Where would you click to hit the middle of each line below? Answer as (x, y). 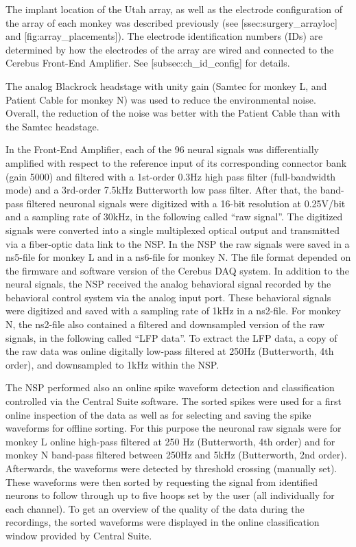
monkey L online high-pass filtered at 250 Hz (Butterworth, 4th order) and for (170, 441)
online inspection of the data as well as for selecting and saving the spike (158, 414)
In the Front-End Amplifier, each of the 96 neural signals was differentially (162, 149)
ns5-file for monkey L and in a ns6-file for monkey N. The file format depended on (178, 257)
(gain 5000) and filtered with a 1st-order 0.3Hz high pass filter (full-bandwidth (171, 176)
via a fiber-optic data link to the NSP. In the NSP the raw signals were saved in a (178, 243)
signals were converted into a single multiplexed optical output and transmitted (173, 230)
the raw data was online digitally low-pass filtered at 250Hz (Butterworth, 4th (170, 351)
